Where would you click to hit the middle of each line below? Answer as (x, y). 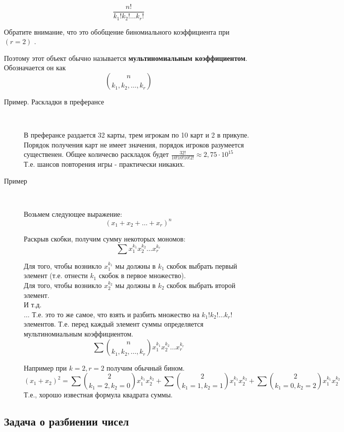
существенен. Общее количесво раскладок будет (96, 154)
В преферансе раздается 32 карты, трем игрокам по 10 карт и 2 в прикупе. (137, 135)
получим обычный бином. (146, 367)
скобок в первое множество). (142, 275)
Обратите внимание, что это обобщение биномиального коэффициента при (117, 31)
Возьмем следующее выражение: (73, 214)
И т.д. (33, 305)
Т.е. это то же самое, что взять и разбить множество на (116, 314)
